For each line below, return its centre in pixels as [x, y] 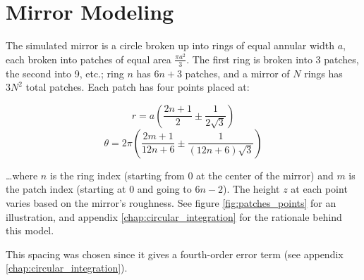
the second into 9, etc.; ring [65, 73]
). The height [251, 189]
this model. [30, 230]
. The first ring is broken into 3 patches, [273, 59]
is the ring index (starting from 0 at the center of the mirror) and [192, 175]
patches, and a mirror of [237, 73]
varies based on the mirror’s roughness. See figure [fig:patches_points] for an [171, 202]
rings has [323, 73]
